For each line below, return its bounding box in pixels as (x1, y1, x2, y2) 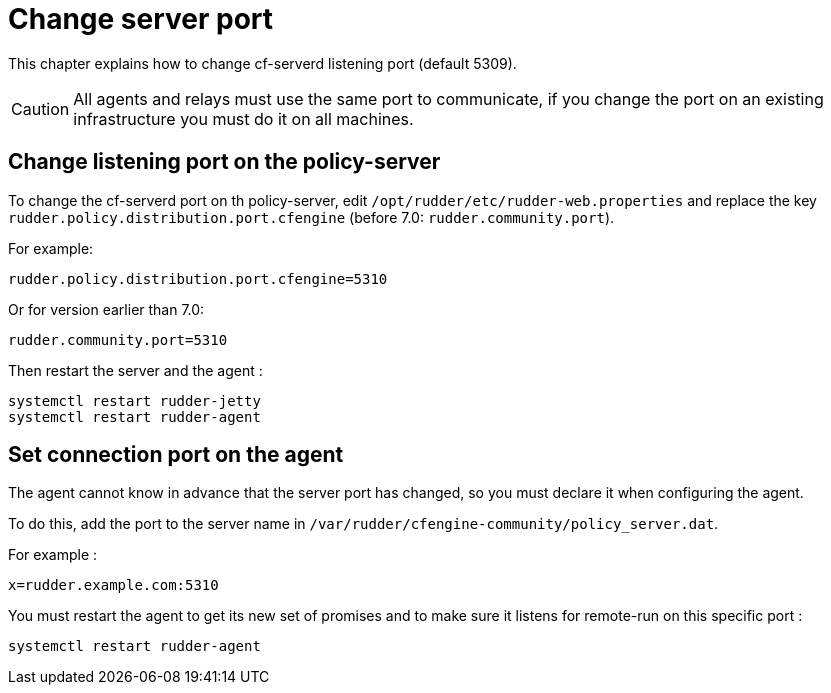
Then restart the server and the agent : (8, 361, 263, 379)
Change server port (8, 2, 274, 36)
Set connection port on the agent (8, 442, 344, 468)
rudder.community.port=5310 (8, 331, 228, 348)
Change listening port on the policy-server (8, 149, 441, 175)
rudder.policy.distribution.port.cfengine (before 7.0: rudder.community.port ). (8, 208, 615, 226)
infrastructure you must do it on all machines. (73, 108, 414, 129)
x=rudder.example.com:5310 (8, 577, 219, 594)
